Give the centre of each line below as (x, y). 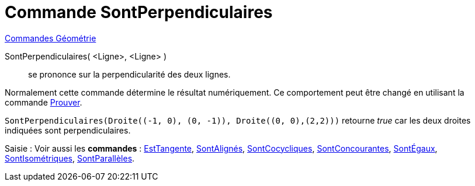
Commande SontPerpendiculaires (139, 12)
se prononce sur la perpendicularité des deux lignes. (129, 74)
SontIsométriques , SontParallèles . (70, 158)
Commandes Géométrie (51, 38)
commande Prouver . (44, 102)
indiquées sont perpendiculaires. (68, 130)
